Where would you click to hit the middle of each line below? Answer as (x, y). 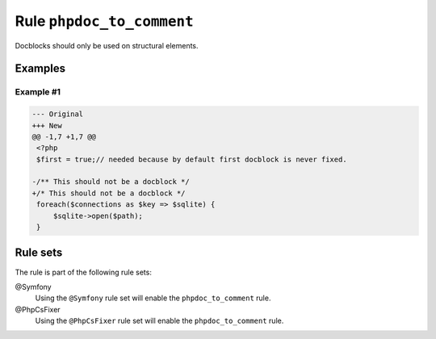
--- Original (58, 114)
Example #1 (38, 92)
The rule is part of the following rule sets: (84, 272)
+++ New (47, 126)
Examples (40, 69)
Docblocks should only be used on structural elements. (107, 45)
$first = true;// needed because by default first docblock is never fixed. (192, 159)
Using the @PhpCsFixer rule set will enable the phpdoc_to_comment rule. (159, 321)
